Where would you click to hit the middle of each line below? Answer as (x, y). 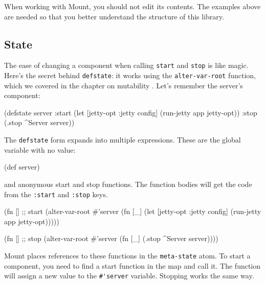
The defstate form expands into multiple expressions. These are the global (123, 140)
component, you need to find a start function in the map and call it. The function (132, 265)
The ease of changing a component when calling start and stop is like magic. (126, 65)
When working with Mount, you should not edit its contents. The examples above (132, 6)
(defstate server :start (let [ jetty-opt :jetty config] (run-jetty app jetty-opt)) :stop (131, 112)
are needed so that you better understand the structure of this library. (114, 16)
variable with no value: (40, 149)
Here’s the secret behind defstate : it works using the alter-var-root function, (130, 75)
